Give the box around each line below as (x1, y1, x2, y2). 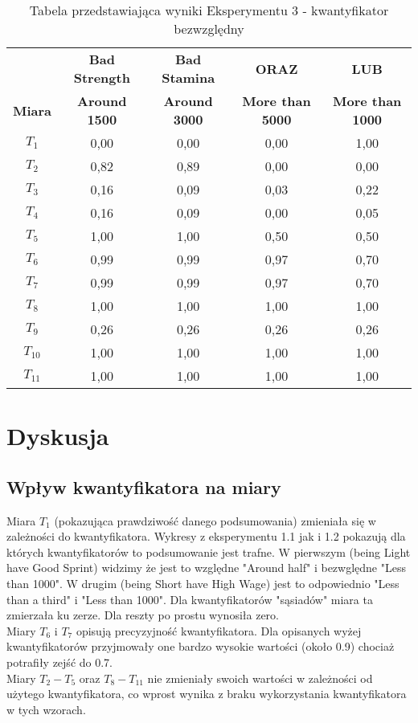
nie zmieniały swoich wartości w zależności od (147, 669, 373, 686)
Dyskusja (6, 419, 109, 452)
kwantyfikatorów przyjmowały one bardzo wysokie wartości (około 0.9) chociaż (6, 638, 395, 655)
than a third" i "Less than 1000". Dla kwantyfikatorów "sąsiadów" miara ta (6, 590, 373, 607)
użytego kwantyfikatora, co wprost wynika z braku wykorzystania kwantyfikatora (6, 685, 407, 702)
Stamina (162, 68, 215, 87)
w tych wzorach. (6, 701, 86, 717)
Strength (73, 68, 130, 87)
